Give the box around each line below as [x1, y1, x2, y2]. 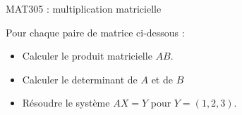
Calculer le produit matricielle [22, 48, 152, 63]
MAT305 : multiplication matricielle [6, 1, 162, 15]
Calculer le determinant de [22, 72, 138, 86]
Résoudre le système [22, 95, 110, 110]
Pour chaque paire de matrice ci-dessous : [6, 25, 185, 39]
